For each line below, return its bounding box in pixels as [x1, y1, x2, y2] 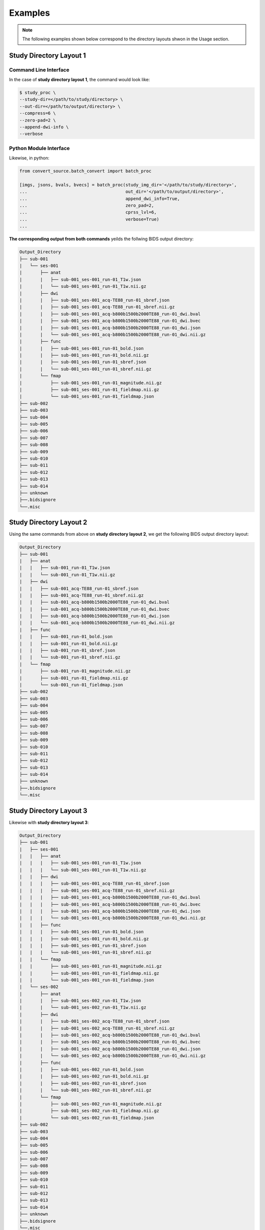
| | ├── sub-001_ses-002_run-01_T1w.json [19, 998, 141, 1004]
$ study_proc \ [19, 90, 56, 95]
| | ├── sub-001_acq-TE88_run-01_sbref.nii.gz [19, 592, 144, 598]
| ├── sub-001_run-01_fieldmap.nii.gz [19, 675, 129, 681]
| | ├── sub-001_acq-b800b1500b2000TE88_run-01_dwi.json [19, 613, 170, 619]
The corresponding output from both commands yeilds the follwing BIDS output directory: [9, 236, 194, 242]
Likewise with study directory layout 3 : [9, 819, 89, 825]
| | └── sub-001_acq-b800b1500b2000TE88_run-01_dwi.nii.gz [19, 620, 175, 626]
